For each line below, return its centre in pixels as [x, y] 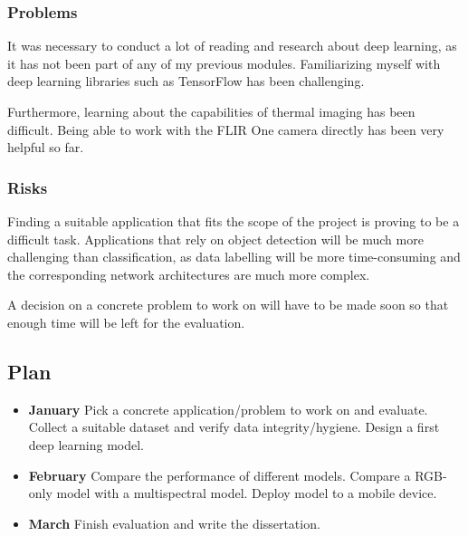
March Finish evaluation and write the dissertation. [174, 523]
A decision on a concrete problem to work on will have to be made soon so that [228, 305]
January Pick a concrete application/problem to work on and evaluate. [228, 409]
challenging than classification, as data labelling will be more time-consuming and [234, 257]
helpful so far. [46, 147]
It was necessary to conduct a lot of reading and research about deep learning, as [232, 46]
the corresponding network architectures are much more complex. [189, 274]
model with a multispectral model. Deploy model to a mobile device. [247, 493]
